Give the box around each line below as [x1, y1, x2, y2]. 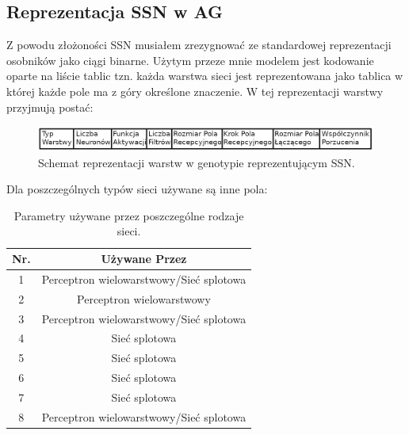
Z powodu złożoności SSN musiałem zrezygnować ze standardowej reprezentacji [6, 36, 392, 53]
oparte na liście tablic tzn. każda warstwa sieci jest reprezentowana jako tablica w [6, 67, 403, 84]
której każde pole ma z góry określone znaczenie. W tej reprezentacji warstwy [6, 82, 384, 99]
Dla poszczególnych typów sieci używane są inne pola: [6, 181, 268, 197]
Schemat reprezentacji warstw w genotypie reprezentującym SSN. [38, 154, 355, 170]
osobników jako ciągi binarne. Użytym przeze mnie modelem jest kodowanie [6, 52, 374, 68]
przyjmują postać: [6, 98, 94, 115]
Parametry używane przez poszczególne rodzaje [13, 207, 244, 223]
